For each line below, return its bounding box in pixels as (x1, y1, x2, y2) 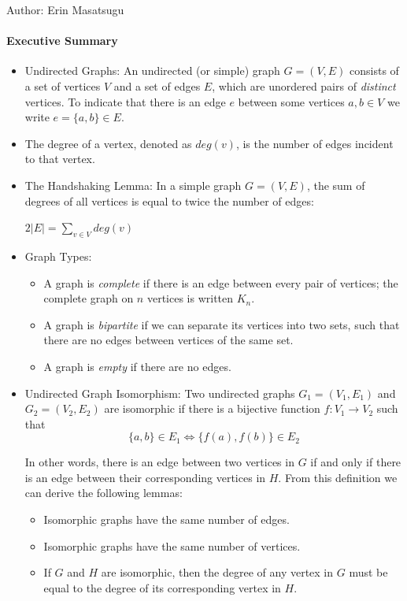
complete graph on (43, 290, 134, 306)
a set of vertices (24, 77, 101, 94)
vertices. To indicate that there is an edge (24, 93, 226, 109)
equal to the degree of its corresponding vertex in (43, 579, 281, 595)
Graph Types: (24, 247, 92, 264)
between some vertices (238, 93, 345, 109)
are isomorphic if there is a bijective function (104, 400, 320, 417)
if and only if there (310, 454, 401, 470)
